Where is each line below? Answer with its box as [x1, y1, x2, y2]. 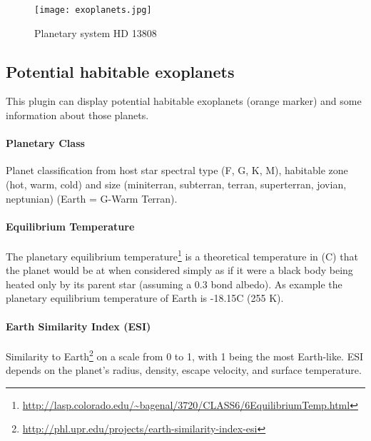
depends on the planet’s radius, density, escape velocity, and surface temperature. [6, 363, 362, 377]
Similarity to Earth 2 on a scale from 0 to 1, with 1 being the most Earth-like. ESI [6, 346, 364, 363]
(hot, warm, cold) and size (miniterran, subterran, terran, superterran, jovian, [6, 177, 347, 192]
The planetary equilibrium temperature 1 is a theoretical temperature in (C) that [6, 247, 358, 263]
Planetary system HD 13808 [34, 25, 157, 40]
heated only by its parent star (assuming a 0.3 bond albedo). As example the [6, 276, 342, 291]
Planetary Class [6, 136, 85, 151]
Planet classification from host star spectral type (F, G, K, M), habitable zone [6, 163, 348, 178]
